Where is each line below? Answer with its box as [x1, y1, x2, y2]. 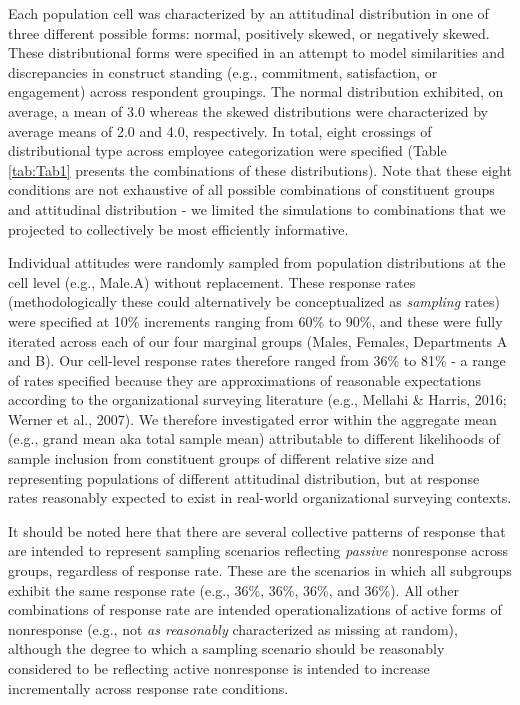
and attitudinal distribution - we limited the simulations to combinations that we [8, 198, 506, 219]
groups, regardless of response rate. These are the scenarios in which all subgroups [8, 560, 512, 581]
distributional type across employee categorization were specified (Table [8, 140, 447, 161]
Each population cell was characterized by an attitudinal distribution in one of [8, 3, 489, 23]
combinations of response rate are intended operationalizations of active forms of [8, 599, 502, 620]
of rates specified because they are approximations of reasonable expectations [8, 369, 482, 390]
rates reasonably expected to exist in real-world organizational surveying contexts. [8, 487, 512, 508]
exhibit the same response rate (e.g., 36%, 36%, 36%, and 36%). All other [8, 579, 460, 600]
